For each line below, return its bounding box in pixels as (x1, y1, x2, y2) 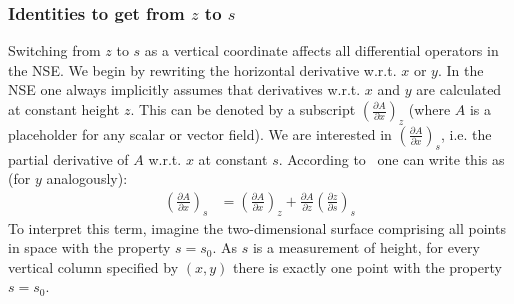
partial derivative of (8, 148, 129, 169)
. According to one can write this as (278, 148, 505, 169)
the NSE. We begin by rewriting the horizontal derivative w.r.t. (8, 59, 397, 80)
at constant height (8, 99, 120, 119)
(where (408, 99, 451, 119)
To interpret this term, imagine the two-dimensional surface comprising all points (8, 217, 506, 238)
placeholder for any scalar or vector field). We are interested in (8, 123, 392, 144)
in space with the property (8, 237, 171, 258)
